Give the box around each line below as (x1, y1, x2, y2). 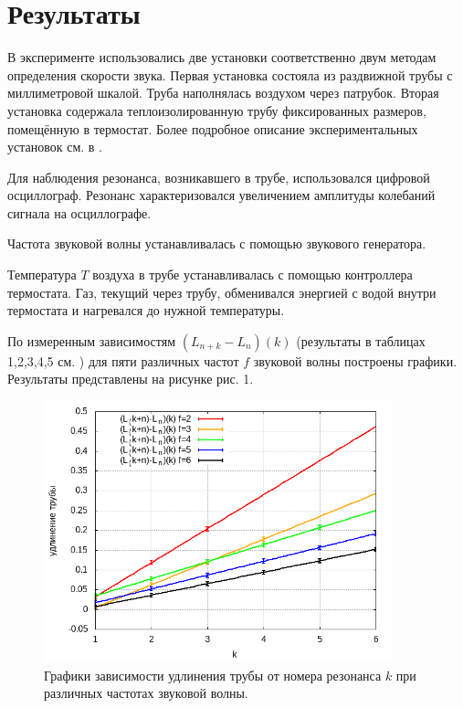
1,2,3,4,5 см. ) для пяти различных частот (7, 351, 239, 370)
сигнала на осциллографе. (7, 203, 152, 222)
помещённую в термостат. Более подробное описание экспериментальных (7, 119, 418, 138)
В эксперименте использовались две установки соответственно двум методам (7, 48, 437, 67)
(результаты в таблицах (296, 331, 426, 350)
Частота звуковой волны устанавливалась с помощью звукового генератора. (7, 234, 426, 253)
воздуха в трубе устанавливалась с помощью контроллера (92, 265, 413, 284)
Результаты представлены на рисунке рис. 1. (7, 369, 254, 388)
